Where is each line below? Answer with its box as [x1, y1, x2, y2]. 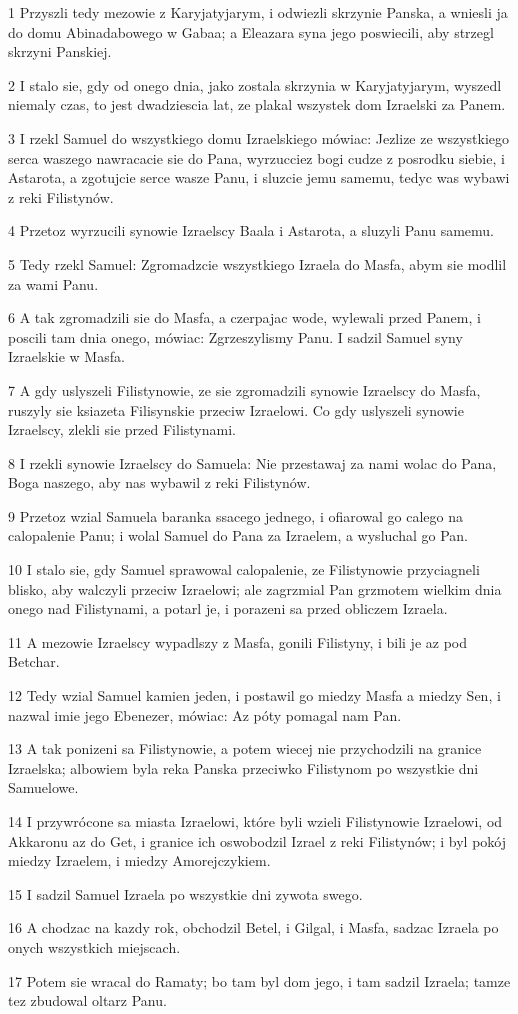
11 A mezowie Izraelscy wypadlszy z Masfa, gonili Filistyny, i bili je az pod [8, 631, 468, 652]
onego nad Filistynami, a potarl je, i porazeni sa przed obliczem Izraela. [8, 598, 448, 619]
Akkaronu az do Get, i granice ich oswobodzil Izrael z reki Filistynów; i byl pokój [8, 830, 506, 851]
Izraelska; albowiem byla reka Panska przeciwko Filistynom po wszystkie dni [8, 757, 479, 778]
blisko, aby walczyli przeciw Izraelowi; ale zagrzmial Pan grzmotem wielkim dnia [8, 578, 502, 599]
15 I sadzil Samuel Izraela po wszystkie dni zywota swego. [8, 883, 363, 904]
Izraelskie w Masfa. [8, 346, 125, 367]
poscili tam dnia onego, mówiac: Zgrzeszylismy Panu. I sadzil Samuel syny [8, 326, 463, 347]
